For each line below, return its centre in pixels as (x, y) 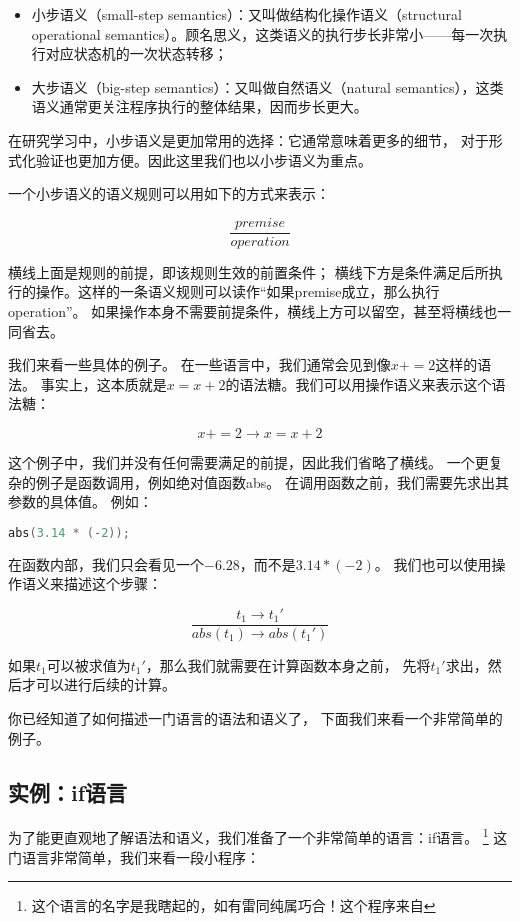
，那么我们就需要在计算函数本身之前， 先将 (288, 664)
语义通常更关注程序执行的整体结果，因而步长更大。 (199, 106)
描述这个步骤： (112, 583)
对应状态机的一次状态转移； (136, 53)
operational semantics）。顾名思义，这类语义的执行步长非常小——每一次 (262, 33)
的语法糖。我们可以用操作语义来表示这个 (358, 383)
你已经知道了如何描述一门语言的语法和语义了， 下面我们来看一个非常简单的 (255, 718)
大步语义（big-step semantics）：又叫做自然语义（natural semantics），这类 (267, 86)
